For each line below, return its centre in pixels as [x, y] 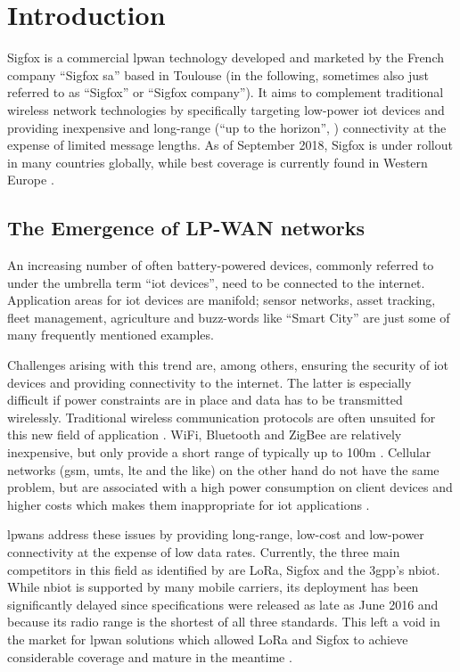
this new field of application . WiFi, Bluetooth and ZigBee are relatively [205, 434]
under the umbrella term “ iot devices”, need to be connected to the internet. [216, 282]
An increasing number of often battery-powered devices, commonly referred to [221, 265]
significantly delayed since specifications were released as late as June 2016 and [223, 604]
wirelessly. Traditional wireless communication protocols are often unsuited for [222, 417]
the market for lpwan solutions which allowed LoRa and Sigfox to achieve [208, 639]
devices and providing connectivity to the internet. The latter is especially [209, 382]
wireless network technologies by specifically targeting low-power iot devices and [226, 109]
